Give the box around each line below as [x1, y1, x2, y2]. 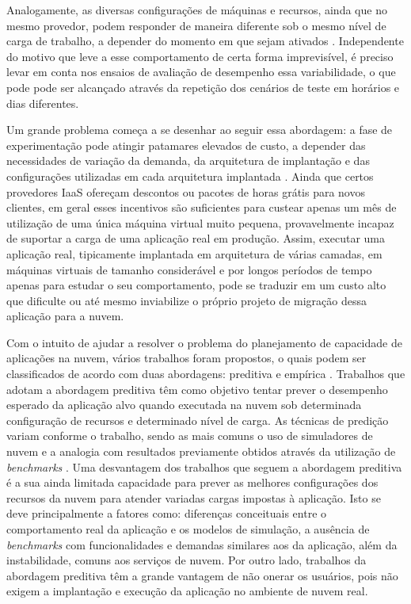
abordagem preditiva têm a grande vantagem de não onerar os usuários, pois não [6, 567, 398, 583]
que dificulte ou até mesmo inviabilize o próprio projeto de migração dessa [6, 292, 367, 308]
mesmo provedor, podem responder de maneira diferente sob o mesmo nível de [6, 17, 386, 33]
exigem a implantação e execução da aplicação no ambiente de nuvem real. [6, 583, 368, 599]
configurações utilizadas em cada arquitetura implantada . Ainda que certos [6, 167, 374, 184]
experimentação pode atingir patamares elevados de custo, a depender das [6, 136, 366, 153]
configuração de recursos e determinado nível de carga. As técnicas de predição [6, 411, 389, 428]
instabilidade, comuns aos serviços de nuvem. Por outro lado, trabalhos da [6, 552, 367, 568]
